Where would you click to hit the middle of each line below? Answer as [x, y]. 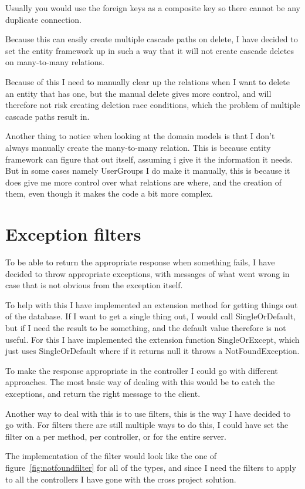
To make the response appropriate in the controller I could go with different [142, 370]
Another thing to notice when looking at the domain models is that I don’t [140, 136]
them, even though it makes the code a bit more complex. [109, 193]
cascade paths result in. [48, 116]
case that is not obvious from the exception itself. [94, 285]
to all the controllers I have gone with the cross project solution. [121, 479]
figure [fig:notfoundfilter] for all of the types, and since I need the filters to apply [151, 467]
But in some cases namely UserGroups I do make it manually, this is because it [148, 171]
